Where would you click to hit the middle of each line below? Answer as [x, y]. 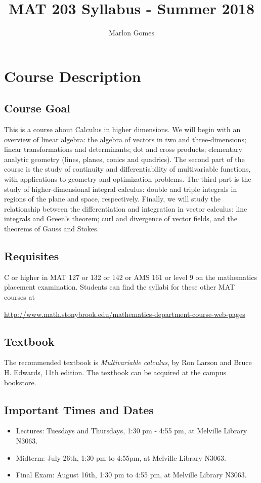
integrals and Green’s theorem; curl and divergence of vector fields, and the [121, 218]
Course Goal [37, 108]
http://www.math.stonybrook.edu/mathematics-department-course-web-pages [125, 314]
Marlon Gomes [132, 33]
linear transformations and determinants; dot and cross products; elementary [123, 149]
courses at [19, 297]
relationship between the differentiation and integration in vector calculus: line [126, 208]
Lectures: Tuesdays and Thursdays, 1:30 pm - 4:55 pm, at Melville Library [132, 431]
